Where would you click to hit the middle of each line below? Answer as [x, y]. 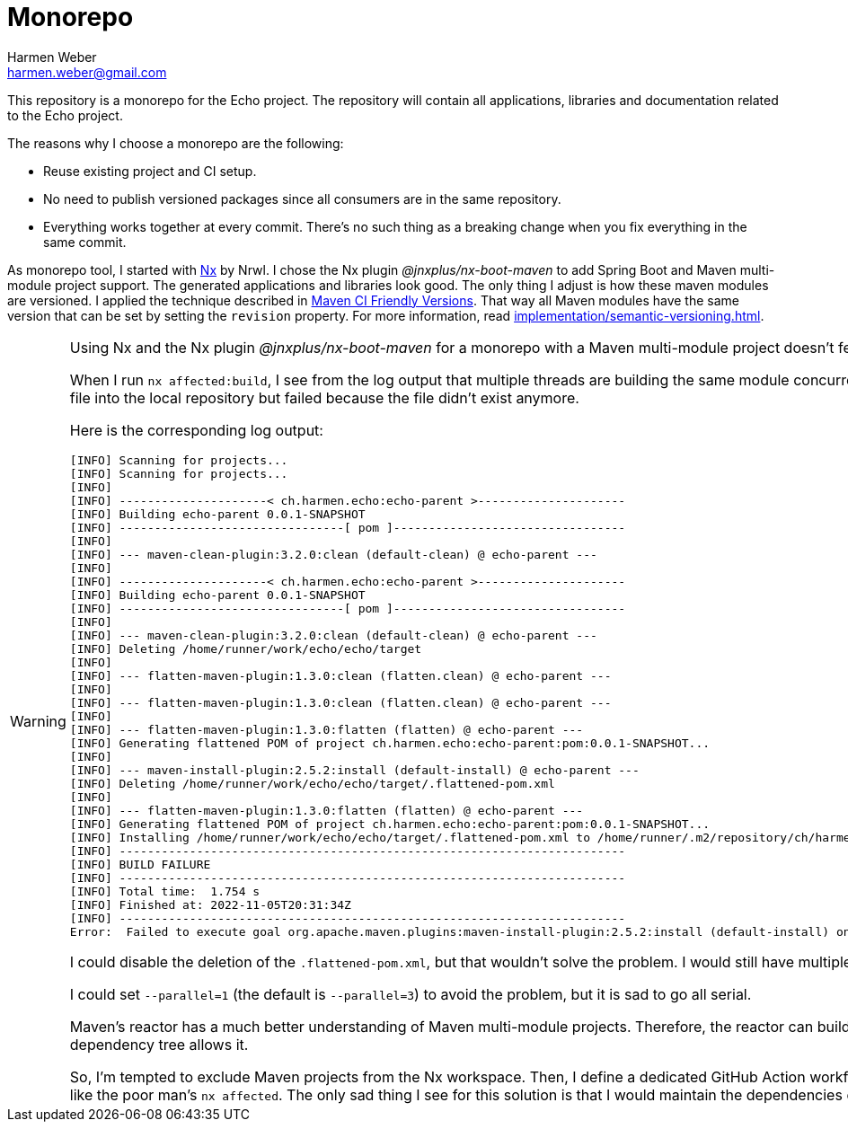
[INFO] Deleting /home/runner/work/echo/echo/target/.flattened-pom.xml [312, 783]
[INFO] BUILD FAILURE [140, 864]
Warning [38, 721]
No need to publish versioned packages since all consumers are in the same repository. [302, 198]
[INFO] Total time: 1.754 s [165, 891]
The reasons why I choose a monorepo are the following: [176, 143]
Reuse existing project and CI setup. [150, 171]
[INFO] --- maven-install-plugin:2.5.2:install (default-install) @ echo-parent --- [354, 770]
